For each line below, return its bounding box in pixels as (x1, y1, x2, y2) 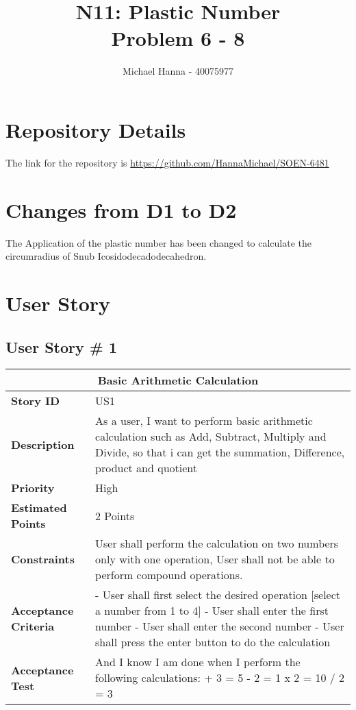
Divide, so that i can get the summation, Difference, (95, 444, 345, 461)
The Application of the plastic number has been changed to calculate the (5, 235, 312, 249)
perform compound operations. (95, 567, 243, 583)
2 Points (95, 507, 135, 524)
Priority (11, 480, 55, 496)
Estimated (11, 500, 67, 516)
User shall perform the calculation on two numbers (95, 535, 339, 552)
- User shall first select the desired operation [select (95, 587, 341, 603)
